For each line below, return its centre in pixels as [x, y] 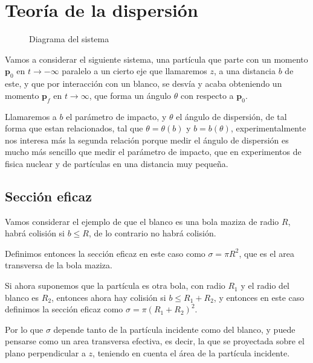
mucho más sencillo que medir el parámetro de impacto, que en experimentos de [153, 152]
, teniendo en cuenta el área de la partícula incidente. [191, 353]
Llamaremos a [31, 116]
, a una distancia [245, 71]
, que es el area [266, 253]
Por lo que [24, 329]
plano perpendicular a [45, 353]
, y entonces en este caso [259, 297]
